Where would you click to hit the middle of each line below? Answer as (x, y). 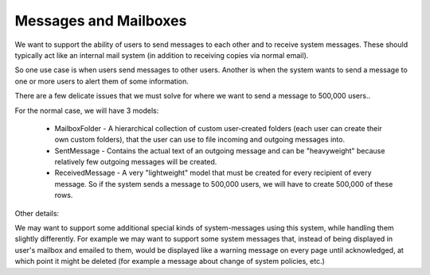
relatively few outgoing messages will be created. (136, 162)
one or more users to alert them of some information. (102, 81)
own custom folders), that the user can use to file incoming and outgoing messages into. (200, 140)
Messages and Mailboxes (101, 21)
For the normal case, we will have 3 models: (87, 110)
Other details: (37, 213)
